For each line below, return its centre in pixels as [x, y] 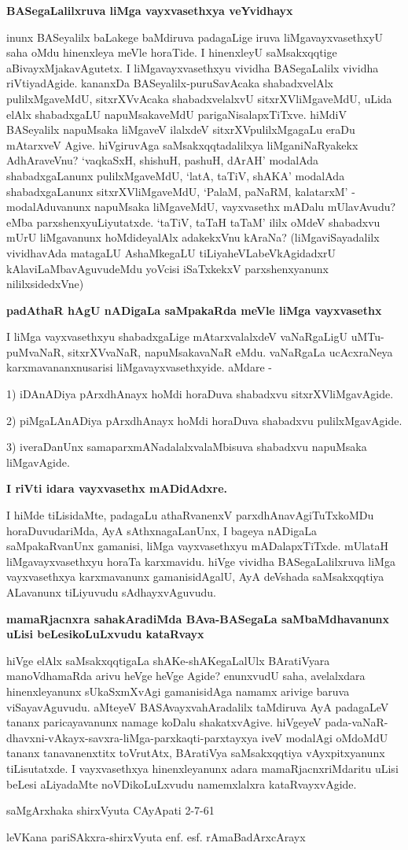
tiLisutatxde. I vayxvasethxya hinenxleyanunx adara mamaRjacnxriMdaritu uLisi [202, 768]
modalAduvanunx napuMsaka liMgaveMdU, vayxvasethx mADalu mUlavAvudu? [201, 207]
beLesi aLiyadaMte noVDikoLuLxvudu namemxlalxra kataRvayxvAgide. [182, 783]
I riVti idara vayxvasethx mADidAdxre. [117, 488]
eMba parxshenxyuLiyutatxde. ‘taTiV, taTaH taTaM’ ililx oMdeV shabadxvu [193, 222]
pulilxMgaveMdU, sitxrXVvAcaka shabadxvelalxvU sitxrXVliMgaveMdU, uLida [199, 98]
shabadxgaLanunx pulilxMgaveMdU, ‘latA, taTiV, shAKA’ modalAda [176, 175]
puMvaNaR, [35, 351]
